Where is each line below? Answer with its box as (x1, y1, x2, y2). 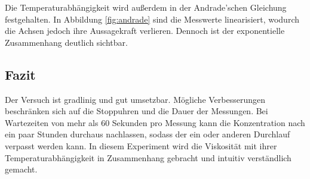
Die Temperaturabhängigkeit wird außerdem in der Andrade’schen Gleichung (5, 1, 287, 13)
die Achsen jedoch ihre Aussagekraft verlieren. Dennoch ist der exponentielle (5, 24, 285, 37)
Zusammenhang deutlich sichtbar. (5, 36, 128, 48)
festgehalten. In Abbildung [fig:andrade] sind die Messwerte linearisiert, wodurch (5, 12, 299, 25)
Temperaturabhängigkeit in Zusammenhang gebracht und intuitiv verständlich (5, 151, 291, 164)
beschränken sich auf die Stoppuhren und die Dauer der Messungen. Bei (5, 105, 268, 117)
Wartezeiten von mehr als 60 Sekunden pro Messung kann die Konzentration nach (5, 116, 305, 128)
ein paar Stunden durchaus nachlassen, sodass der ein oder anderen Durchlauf (5, 128, 290, 140)
